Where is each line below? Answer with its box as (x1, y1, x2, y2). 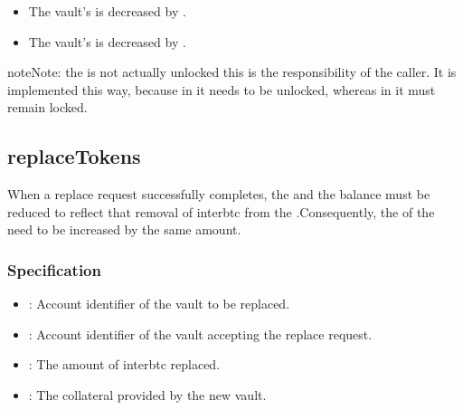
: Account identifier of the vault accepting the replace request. (28, 324, 373, 343)
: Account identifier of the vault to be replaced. (28, 294, 290, 313)
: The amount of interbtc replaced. (28, 355, 221, 374)
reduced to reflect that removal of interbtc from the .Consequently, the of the (7, 202, 435, 221)
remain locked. (7, 98, 88, 117)
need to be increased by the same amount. (7, 220, 241, 239)
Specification (7, 258, 101, 281)
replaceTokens (7, 142, 141, 170)
